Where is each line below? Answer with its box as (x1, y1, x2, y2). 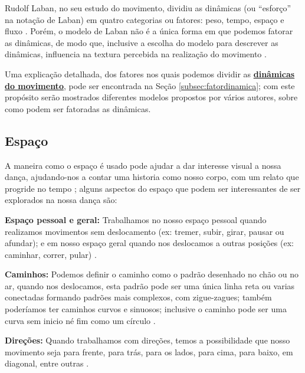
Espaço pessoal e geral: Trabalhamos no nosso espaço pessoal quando (5, 213, 267, 225)
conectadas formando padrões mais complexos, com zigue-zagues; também (5, 291, 272, 303)
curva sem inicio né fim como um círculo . (5, 314, 156, 326)
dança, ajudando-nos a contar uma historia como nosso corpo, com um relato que (5, 171, 299, 183)
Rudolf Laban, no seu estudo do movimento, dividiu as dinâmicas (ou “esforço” (5, 2, 291, 14)
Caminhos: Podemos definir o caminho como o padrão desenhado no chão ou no (5, 268, 299, 280)
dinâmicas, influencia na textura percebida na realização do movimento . (5, 48, 267, 60)
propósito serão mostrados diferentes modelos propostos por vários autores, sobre (5, 91, 298, 103)
